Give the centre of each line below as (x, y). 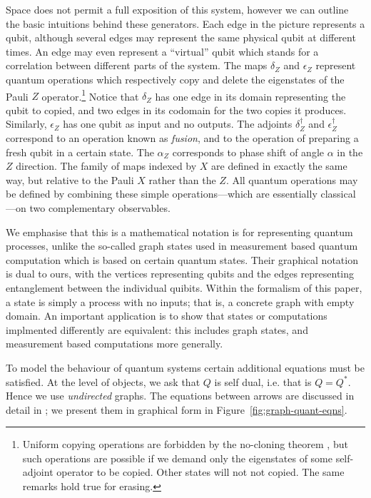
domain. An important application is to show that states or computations (167, 316)
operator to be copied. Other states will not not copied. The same (200, 472)
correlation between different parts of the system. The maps (137, 65)
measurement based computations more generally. (115, 344)
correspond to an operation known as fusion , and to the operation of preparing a (182, 138)
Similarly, (26, 124)
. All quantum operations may (292, 179)
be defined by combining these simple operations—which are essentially (162, 194)
